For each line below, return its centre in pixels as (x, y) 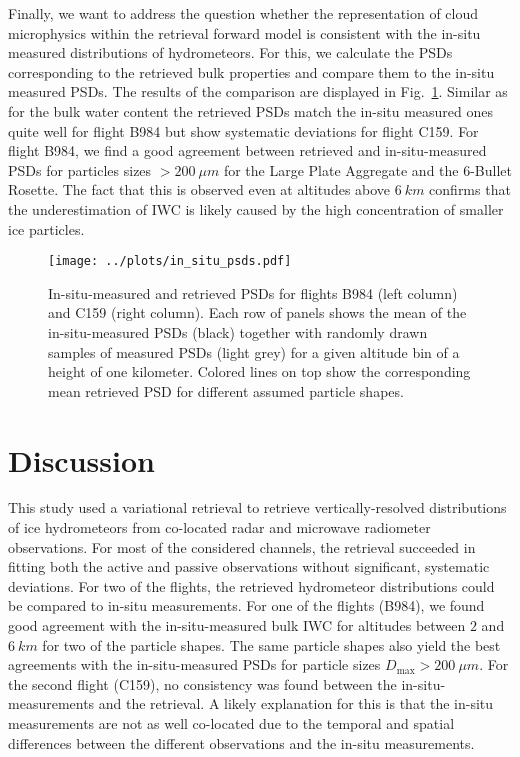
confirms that (470, 189)
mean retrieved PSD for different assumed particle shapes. (226, 390)
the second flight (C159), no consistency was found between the (202, 683)
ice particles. (46, 228)
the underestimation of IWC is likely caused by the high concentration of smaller (256, 208)
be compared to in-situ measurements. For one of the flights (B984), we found (246, 605)
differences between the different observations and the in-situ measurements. (241, 742)
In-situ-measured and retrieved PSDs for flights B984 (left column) (253, 292)
